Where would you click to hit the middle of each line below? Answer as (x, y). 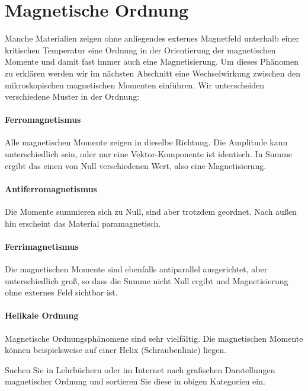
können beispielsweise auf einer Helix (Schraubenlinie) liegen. (116, 350)
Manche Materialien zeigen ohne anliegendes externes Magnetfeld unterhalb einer (152, 38)
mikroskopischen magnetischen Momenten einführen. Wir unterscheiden (134, 85)
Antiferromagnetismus (51, 188)
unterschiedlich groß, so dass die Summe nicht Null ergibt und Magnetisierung (147, 280)
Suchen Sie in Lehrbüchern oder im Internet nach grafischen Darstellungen (140, 369)
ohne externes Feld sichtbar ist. (61, 292)
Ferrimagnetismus (42, 246)
